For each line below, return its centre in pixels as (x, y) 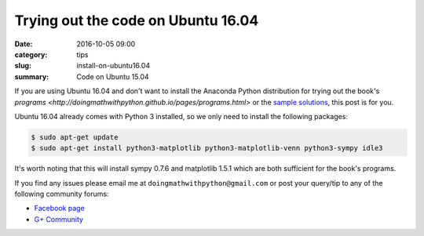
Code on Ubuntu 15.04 (113, 76)
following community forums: (62, 194)
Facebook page (60, 209)
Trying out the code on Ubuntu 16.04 (137, 20)
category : (31, 54)
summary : (32, 76)
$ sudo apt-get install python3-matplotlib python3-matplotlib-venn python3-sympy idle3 (207, 148)
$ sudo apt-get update (75, 137)
